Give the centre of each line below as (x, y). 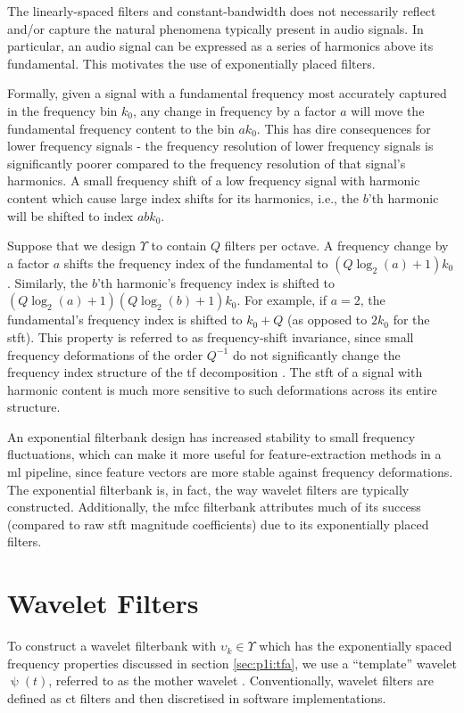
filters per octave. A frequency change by (336, 246)
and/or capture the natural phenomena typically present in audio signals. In (215, 28)
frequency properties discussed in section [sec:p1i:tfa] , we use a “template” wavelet (232, 663)
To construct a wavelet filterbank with (112, 646)
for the (411, 320)
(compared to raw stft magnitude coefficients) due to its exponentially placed (218, 524)
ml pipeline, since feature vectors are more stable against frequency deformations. (230, 472)
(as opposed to (327, 320)
